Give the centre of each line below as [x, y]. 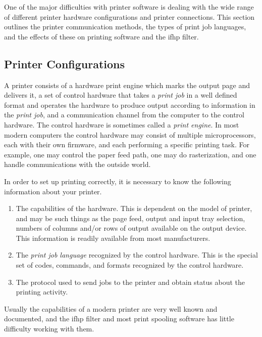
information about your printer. [53, 191]
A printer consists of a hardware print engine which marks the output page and [127, 85]
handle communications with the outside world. [77, 164]
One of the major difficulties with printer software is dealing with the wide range [129, 7]
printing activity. [42, 292]
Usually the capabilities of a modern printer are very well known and [111, 308]
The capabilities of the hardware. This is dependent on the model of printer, [134, 208]
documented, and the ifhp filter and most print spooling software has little [119, 319]
